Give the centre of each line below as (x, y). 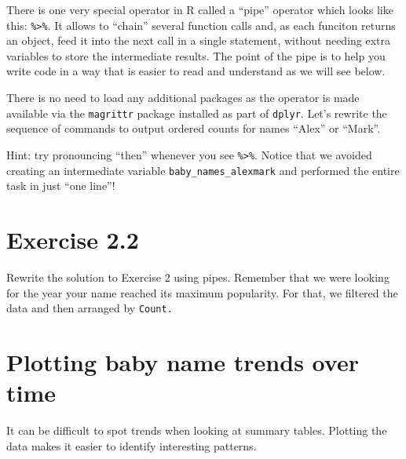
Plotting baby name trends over (183, 361)
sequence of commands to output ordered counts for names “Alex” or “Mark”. (194, 128)
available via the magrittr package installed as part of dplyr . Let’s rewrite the (197, 113)
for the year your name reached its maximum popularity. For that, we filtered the (202, 292)
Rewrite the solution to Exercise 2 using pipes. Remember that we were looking (198, 277)
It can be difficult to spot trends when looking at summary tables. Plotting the (197, 430)
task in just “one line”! (61, 186)
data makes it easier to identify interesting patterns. (132, 445)
